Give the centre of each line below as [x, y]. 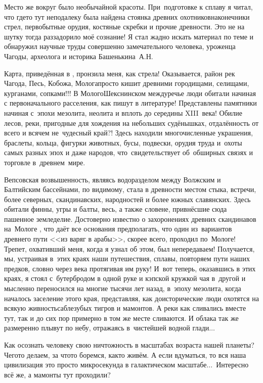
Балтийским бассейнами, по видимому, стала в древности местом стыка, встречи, [130, 189]
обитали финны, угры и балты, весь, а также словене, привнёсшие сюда [116, 209]
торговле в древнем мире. [45, 162]
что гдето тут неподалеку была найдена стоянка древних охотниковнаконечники [127, 16]
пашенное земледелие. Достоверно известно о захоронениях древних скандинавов [130, 219]
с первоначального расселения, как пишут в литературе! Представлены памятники [130, 103]
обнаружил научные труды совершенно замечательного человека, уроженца [120, 46]
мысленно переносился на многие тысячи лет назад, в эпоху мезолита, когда [123, 288]
